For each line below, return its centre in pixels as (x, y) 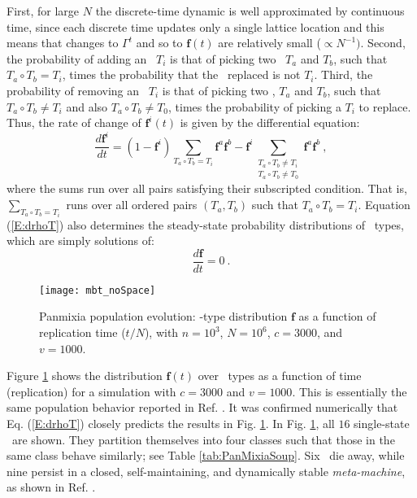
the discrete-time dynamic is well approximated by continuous (250, 11)
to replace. (385, 106)
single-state (382, 423)
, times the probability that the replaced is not (181, 74)
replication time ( (83, 332)
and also (87, 106)
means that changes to (63, 43)
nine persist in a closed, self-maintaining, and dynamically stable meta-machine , (206, 471)
